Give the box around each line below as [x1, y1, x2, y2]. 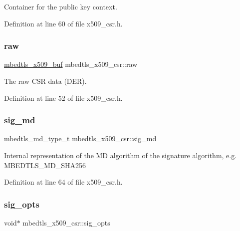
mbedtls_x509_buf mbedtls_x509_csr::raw [4, 59, 138, 69]
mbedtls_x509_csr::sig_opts [22, 218, 110, 228]
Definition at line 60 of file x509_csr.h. [4, 18, 123, 28]
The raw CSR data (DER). [4, 76, 87, 86]
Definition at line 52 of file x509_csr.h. [4, 92, 123, 103]
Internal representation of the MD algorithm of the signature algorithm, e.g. [4, 150, 237, 160]
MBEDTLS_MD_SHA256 [4, 160, 86, 170]
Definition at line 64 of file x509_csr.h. [4, 177, 123, 187]
